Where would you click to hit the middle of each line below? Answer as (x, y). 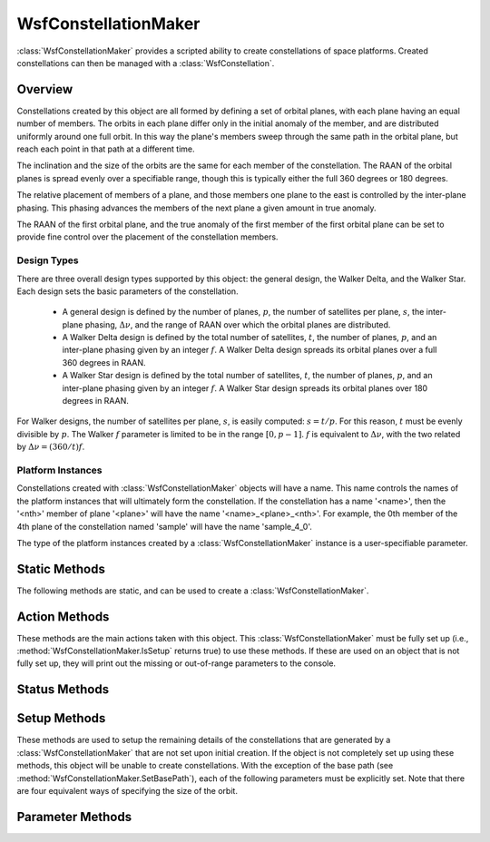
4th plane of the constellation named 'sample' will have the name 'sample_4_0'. (165, 526)
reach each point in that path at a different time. (106, 149)
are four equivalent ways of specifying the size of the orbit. (127, 790)
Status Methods (63, 690)
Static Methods (61, 568)
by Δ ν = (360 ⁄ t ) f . (51, 447)
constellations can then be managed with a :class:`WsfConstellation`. (146, 63)
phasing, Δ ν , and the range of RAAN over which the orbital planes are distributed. (238, 324)
